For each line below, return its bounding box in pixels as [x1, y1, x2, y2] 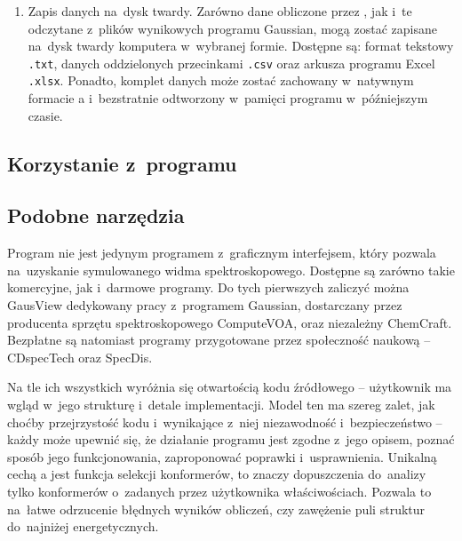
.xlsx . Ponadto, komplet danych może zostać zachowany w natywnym [28, 71, 414, 90]
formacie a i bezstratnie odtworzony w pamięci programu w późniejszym [28, 89, 428, 107]
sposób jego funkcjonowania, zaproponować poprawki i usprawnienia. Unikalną [7, 447, 437, 465]
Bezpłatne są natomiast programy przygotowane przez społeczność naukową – [7, 330, 431, 349]
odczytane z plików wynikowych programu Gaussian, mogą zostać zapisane [28, 19, 437, 37]
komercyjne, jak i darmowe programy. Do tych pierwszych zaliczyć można [7, 278, 410, 297]
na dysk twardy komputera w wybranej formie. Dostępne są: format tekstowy [28, 36, 454, 55]
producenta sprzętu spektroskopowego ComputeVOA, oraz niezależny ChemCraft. [7, 313, 452, 331]
